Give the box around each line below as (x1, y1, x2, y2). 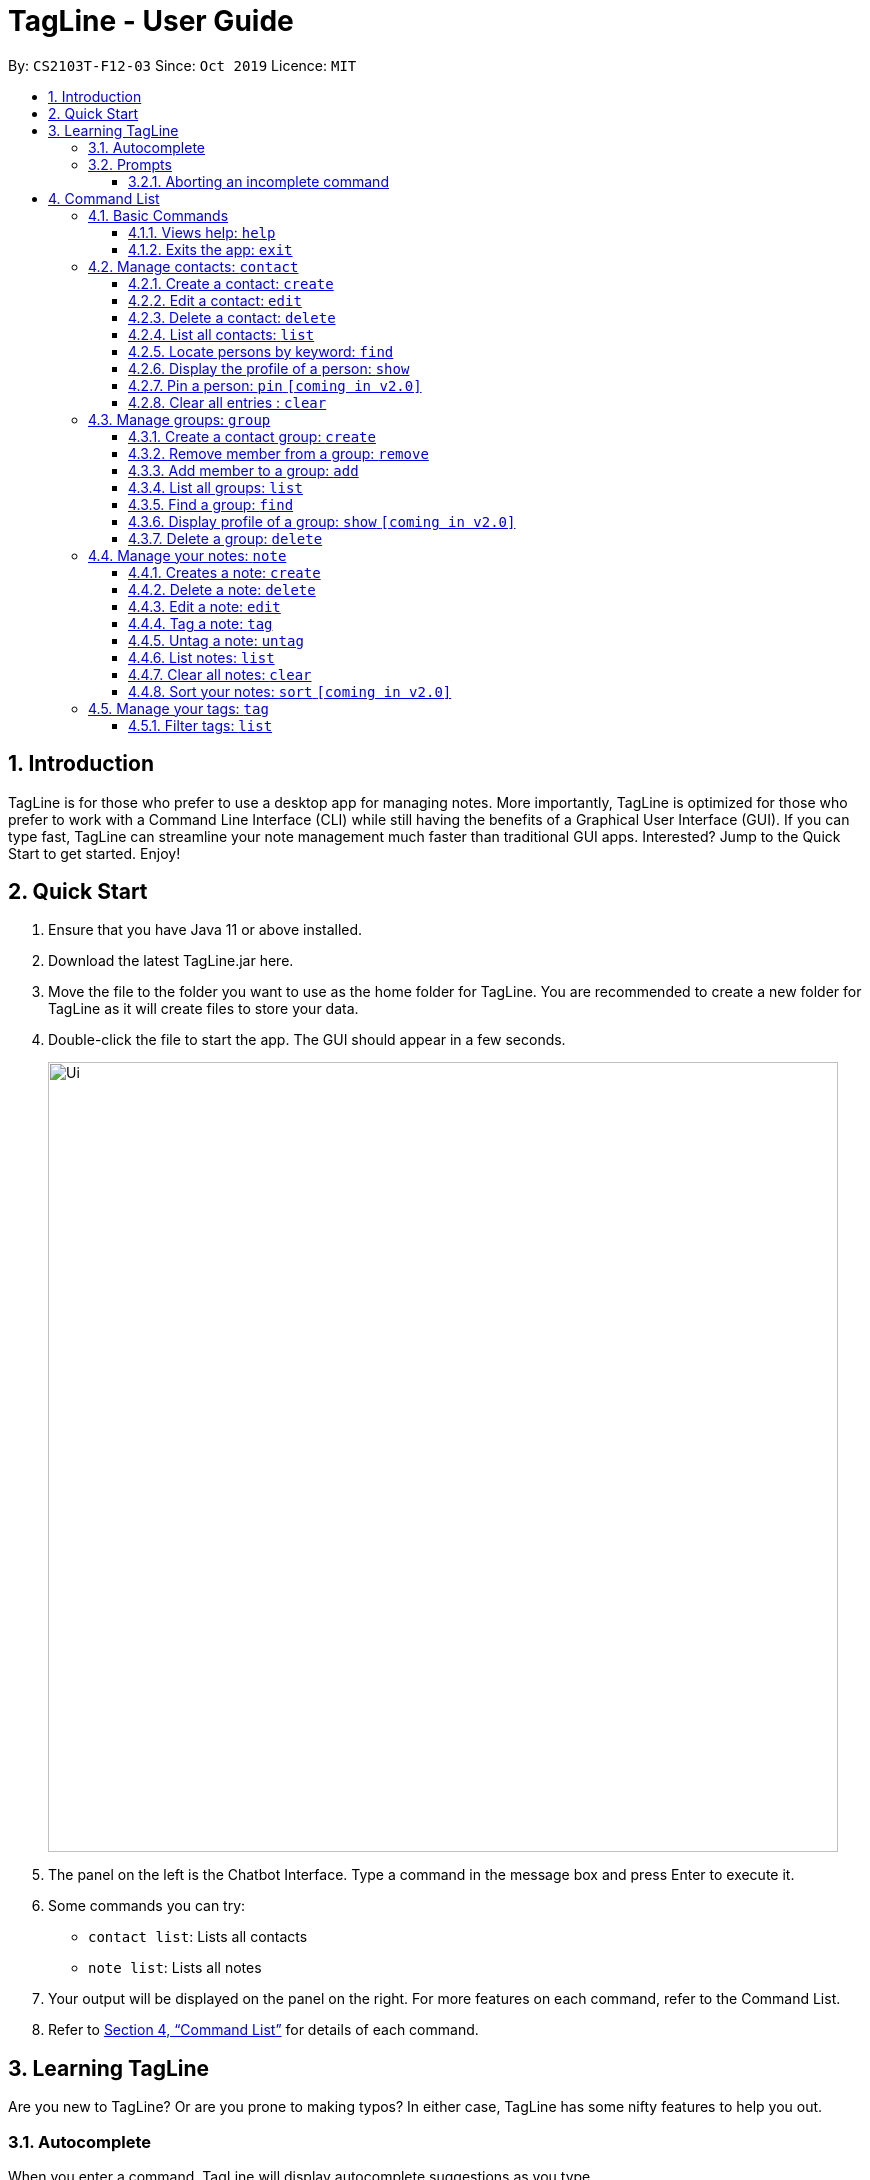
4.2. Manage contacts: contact (88, 257, 299, 275)
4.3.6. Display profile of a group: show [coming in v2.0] (128, 512, 516, 530)
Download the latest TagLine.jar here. (48, 952, 294, 970)
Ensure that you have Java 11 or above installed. (48, 921, 363, 939)
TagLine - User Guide (8, 4, 294, 38)
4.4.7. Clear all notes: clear (128, 665, 312, 683)
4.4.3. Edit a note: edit (128, 597, 281, 615)
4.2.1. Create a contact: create (128, 274, 334, 292)
